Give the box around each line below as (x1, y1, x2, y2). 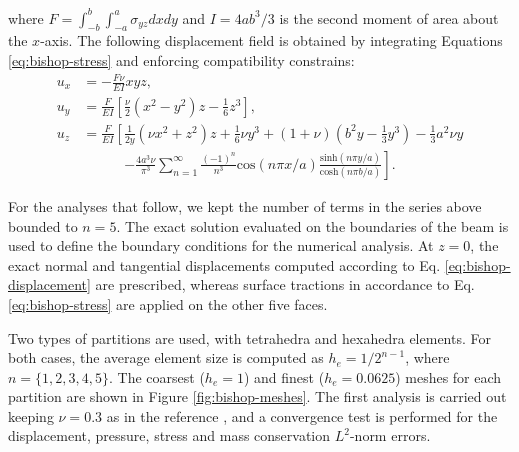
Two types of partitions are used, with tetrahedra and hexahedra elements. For (8, 327, 491, 348)
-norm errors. (349, 425, 431, 446)
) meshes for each (395, 366, 502, 387)
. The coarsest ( (109, 366, 205, 387)
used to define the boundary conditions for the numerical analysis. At (8, 235, 434, 256)
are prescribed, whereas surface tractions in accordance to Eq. (95, 274, 475, 295)
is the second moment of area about (279, 7, 499, 28)
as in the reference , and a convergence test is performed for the (106, 405, 498, 426)
